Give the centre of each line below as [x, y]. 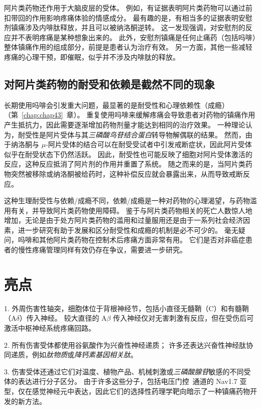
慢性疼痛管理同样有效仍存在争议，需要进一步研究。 [102, 250]
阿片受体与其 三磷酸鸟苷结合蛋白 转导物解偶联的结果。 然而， [146, 134]
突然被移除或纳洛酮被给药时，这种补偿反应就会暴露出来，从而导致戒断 [127, 173]
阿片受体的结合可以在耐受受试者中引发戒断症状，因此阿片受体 [150, 144]
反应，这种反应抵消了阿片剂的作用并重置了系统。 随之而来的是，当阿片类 [125, 164]
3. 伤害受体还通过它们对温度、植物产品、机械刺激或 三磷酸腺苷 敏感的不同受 [127, 371]
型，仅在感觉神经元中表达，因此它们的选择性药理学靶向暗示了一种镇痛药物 [127, 391]
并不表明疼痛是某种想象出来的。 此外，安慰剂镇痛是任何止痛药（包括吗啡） [133, 37]
